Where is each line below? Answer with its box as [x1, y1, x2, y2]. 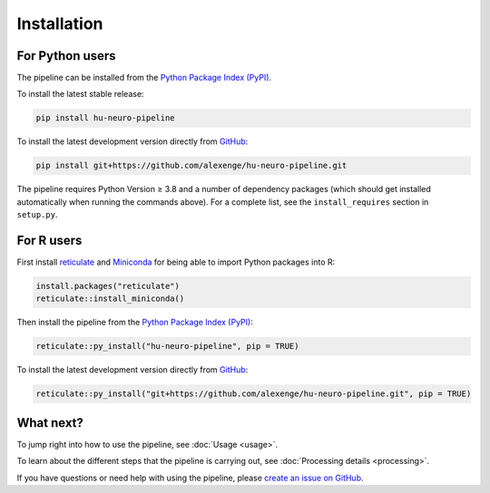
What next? [16, 415, 83, 430]
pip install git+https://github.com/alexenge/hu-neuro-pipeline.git [35, 160, 348, 171]
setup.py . [16, 209, 58, 220]
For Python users [16, 48, 117, 63]
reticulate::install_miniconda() [35, 294, 185, 304]
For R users [16, 232, 83, 248]
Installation [16, 14, 103, 34]
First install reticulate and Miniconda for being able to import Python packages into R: [16, 256, 336, 267]
